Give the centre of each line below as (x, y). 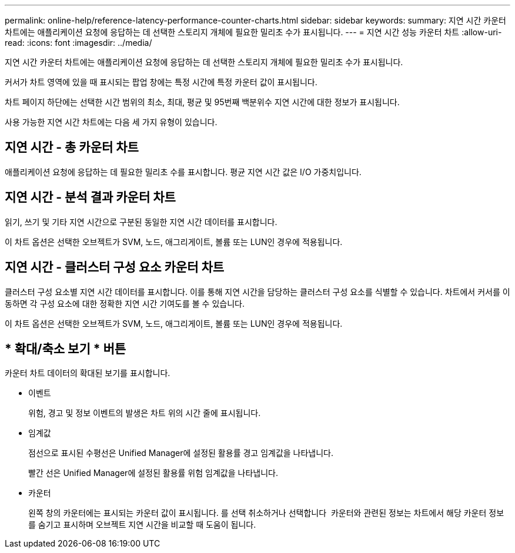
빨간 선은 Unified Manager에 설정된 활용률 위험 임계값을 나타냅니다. (153, 473)
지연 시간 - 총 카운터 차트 (72, 148)
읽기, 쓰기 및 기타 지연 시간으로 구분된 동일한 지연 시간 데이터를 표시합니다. (141, 222)
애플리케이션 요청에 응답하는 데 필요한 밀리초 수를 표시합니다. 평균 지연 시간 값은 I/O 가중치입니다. (183, 172)
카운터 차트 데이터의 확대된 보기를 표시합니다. (88, 373)
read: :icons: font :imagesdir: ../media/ (78, 43)
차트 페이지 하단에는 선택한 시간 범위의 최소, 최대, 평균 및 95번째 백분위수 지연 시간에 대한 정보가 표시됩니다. (202, 102)
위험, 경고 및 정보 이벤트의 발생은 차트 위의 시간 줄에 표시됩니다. (145, 413)
